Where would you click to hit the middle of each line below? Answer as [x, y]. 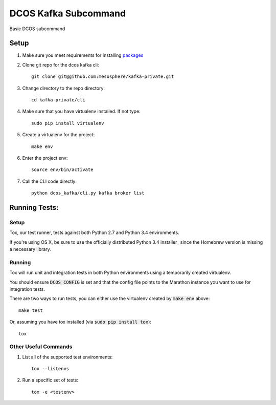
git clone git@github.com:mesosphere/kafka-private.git [103, 77]
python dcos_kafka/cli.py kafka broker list [88, 193]
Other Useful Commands [41, 347]
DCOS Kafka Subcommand [68, 13]
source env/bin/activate [62, 170]
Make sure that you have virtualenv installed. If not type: [81, 111]
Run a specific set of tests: [50, 380]
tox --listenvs [50, 369]
